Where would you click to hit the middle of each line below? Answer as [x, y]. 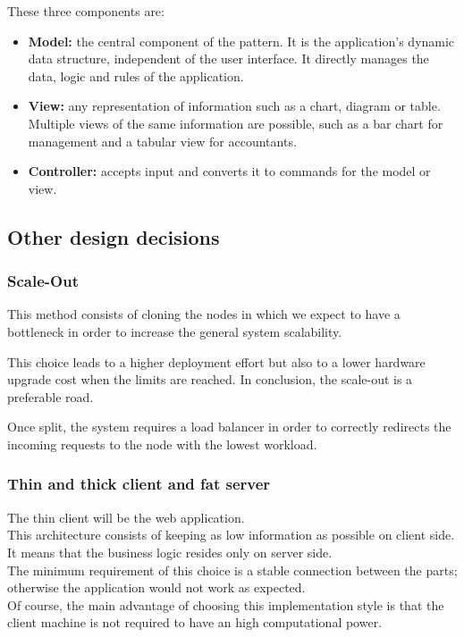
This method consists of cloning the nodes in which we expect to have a [204, 314]
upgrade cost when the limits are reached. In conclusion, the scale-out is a [210, 379]
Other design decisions [114, 236]
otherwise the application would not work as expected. [156, 587]
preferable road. [51, 396]
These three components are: [86, 11]
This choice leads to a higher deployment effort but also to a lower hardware [216, 361]
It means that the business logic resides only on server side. [170, 552]
